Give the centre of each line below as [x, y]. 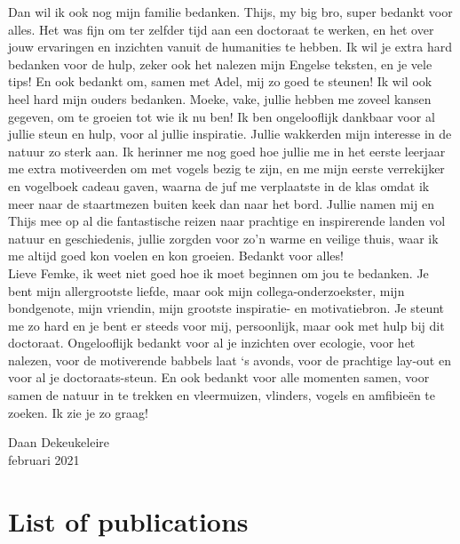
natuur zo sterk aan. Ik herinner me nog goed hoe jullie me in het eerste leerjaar [227, 151]
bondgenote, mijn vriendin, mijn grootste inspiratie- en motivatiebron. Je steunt [226, 308]
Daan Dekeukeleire [59, 442]
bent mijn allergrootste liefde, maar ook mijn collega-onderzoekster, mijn [206, 290]
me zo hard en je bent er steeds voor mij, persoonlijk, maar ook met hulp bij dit [226, 325]
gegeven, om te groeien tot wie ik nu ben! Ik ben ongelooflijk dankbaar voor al [222, 116]
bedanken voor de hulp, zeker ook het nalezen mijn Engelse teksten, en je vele [220, 64]
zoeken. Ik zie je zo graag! [78, 412]
